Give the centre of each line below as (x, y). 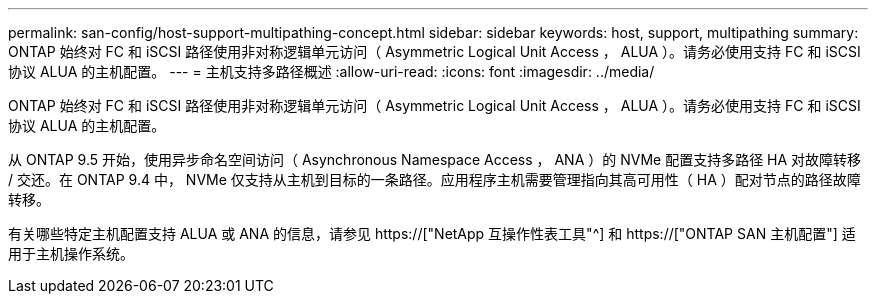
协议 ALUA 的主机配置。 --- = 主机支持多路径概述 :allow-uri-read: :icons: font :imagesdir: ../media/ (331, 71)
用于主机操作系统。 (71, 253)
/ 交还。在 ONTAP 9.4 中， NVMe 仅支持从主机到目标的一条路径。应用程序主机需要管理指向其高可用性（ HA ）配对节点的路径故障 (434, 179)
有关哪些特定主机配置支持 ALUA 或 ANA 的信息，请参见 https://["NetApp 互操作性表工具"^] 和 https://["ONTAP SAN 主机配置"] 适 (432, 233)
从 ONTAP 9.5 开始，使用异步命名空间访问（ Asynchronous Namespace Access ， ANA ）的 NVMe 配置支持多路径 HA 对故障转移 (435, 159)
